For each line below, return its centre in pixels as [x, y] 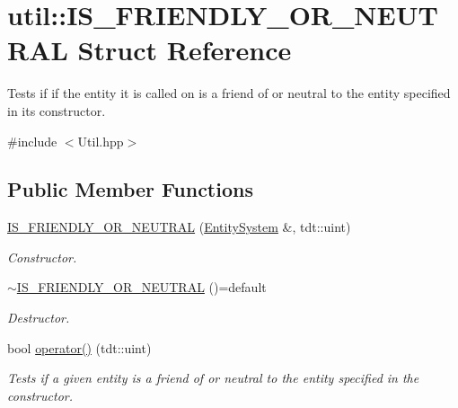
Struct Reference [185, 50]
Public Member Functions [130, 189]
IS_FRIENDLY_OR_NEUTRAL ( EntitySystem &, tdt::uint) [179, 227]
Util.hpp [101, 141]
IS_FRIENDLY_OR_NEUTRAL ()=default [141, 287]
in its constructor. [57, 110]
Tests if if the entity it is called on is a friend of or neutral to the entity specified [229, 93]
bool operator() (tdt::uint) [79, 347]
